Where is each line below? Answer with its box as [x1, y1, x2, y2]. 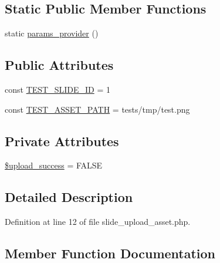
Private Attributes [5, 131, 119, 150]
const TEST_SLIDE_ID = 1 [5, 83, 110, 95]
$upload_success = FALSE [5, 159, 103, 171]
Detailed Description [5, 188, 133, 206]
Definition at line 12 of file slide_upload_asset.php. [5, 215, 191, 228]
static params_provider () [5, 27, 99, 39]
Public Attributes [5, 56, 114, 74]
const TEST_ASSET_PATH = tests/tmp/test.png [5, 103, 190, 115]
